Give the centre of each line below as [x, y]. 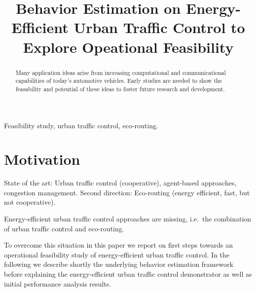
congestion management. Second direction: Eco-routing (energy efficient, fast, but [127, 192]
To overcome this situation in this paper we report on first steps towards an [118, 245]
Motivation [42, 159]
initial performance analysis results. [58, 283]
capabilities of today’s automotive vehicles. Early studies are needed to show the [119, 81]
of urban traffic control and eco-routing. [64, 228]
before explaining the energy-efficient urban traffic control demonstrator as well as [128, 274]
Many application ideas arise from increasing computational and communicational [121, 72]
